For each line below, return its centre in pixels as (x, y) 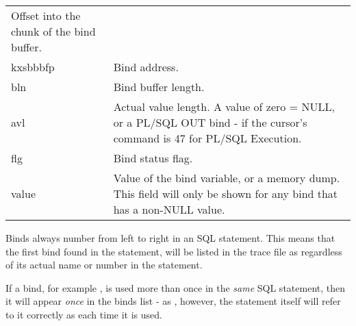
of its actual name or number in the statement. (104, 265)
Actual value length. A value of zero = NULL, (224, 106)
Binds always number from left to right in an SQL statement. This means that (170, 238)
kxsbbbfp (33, 67)
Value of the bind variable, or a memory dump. (227, 178)
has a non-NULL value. (169, 209)
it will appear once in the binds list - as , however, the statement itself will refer (173, 301)
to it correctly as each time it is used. (84, 314)
